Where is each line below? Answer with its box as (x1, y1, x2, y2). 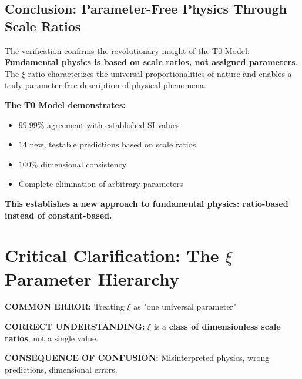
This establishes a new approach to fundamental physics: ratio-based (5, 197, 288, 209)
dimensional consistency (41, 157, 127, 170)
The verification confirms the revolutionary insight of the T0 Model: (5, 44, 250, 56)
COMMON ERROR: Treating (5, 300, 125, 313)
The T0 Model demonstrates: (5, 98, 126, 110)
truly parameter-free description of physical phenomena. (5, 79, 206, 91)
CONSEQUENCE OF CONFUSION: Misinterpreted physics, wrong (5, 351, 270, 364)
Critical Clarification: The (5, 243, 219, 267)
